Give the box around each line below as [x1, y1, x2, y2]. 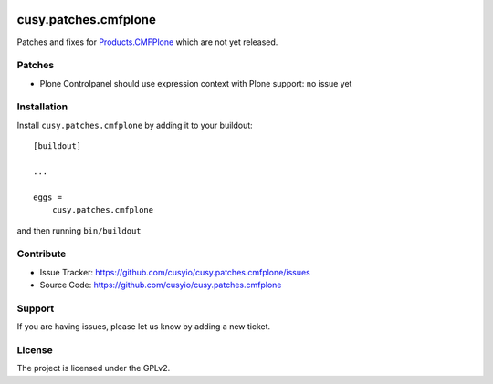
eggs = [33, 192, 63, 202]
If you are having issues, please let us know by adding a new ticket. [16, 321, 271, 332]
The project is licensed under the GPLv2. [16, 363, 171, 374]
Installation [16, 100, 68, 113]
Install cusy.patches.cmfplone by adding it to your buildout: [16, 119, 253, 130]
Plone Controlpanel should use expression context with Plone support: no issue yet [39, 78, 352, 88]
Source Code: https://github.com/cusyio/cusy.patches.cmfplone [39, 279, 282, 291]
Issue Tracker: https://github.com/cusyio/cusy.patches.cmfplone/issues [39, 266, 310, 277]
